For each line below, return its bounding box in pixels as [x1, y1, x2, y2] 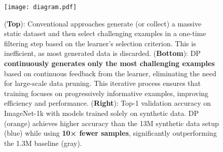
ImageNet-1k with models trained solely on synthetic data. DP [4, 108, 199, 118]
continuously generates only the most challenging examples [4, 58, 215, 69]
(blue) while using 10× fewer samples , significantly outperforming [4, 128, 217, 138]
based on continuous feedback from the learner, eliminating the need [4, 68, 216, 78]
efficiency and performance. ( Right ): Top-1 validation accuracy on [4, 98, 211, 108]
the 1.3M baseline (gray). [4, 137, 82, 148]
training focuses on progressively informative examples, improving [4, 87, 209, 98]
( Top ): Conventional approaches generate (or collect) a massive [4, 18, 202, 28]
